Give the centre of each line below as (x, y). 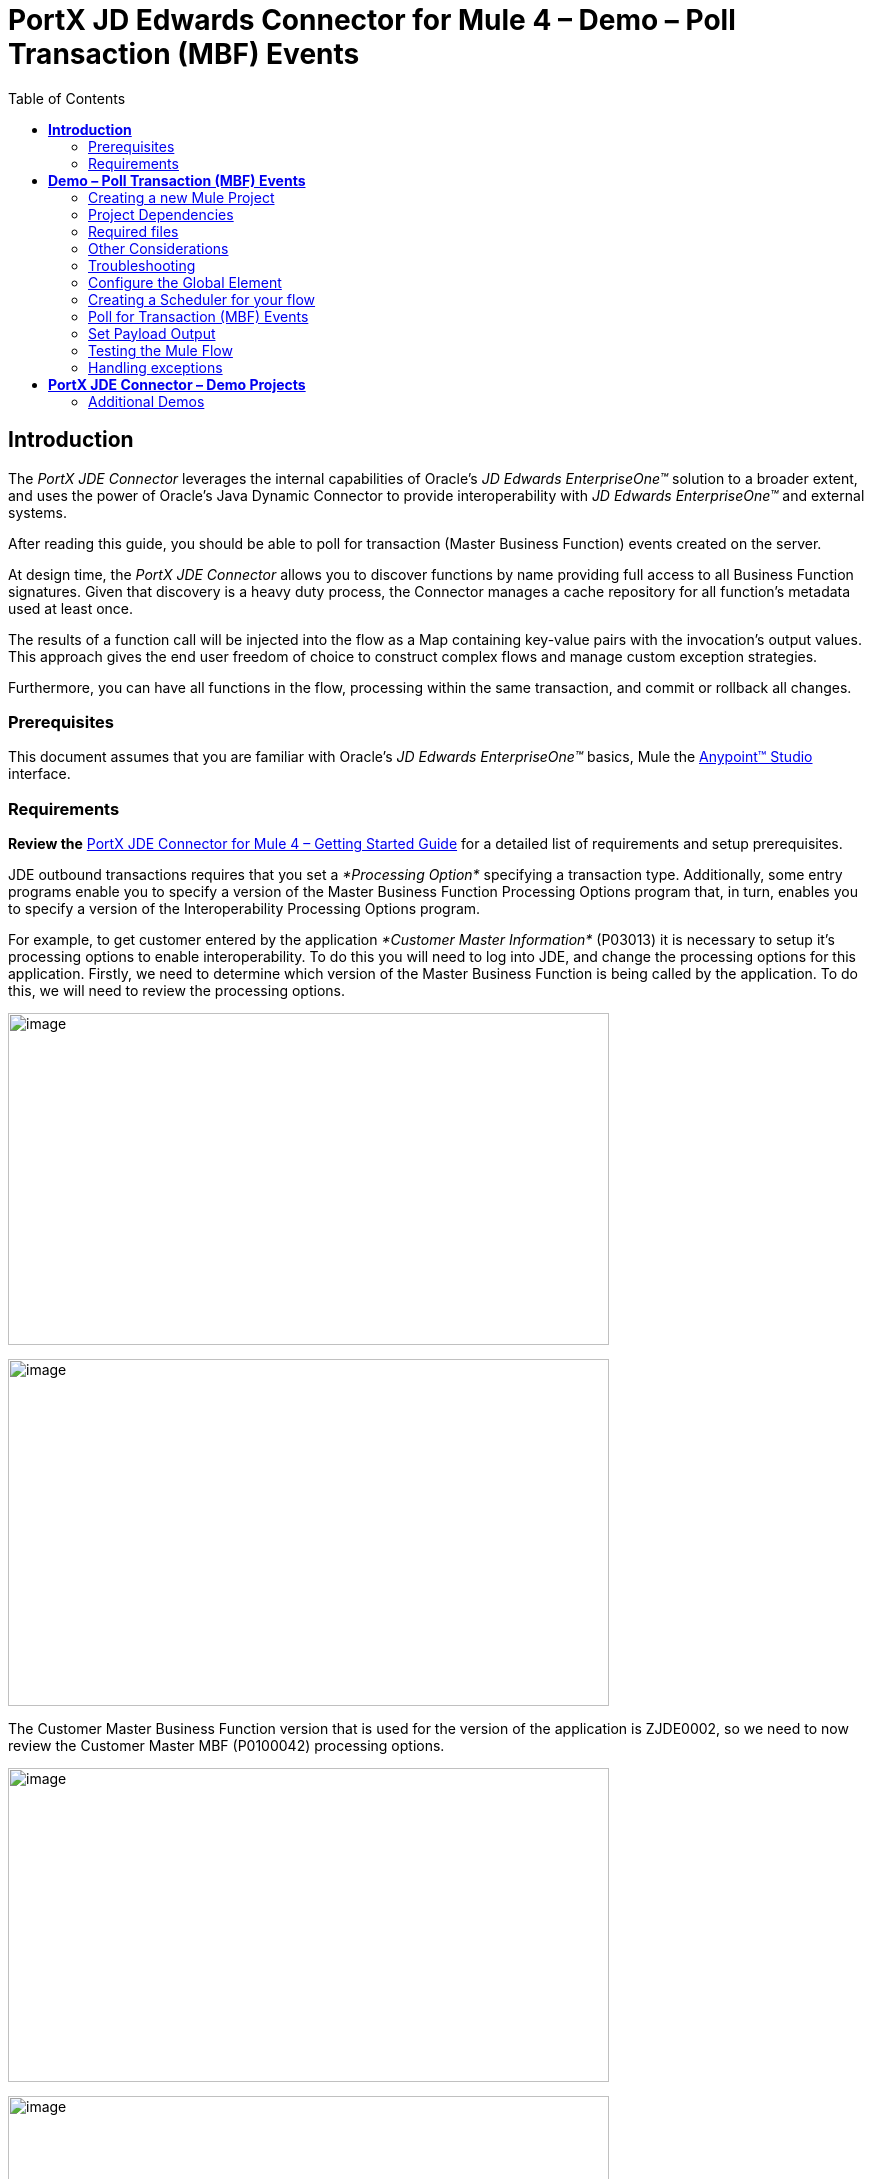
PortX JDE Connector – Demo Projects (177, 384)
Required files (133, 231)
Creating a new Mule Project (181, 197)
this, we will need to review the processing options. (176, 991)
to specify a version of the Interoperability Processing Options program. (244, 909)
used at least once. (71, 608)
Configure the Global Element (185, 282)
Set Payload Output (152, 333)
